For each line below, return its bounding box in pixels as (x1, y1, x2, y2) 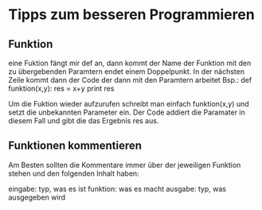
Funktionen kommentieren (8, 139, 142, 153)
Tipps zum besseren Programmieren (8, 6, 255, 24)
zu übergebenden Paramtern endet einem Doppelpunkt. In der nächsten (8, 67, 245, 76)
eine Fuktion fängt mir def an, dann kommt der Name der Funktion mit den (8, 58, 252, 68)
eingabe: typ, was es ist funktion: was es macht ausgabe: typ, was (8, 184, 227, 193)
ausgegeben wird (8, 192, 66, 202)
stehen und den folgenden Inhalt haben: (8, 169, 139, 178)
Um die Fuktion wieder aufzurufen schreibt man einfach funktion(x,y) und (8, 99, 249, 108)
